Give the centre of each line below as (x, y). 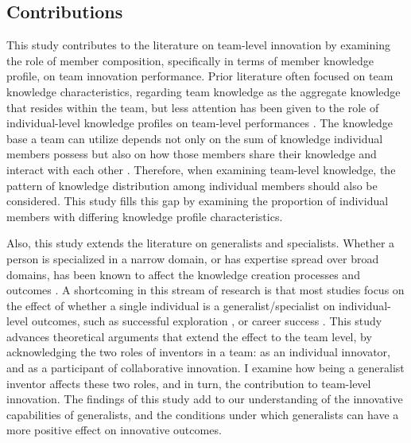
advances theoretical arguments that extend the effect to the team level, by (189, 336)
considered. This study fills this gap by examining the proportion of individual (198, 201)
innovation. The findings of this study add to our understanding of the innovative (205, 399)
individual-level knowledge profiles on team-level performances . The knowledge (200, 123)
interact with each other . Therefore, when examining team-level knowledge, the (201, 169)
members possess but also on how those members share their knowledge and (192, 154)
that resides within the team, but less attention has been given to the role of (193, 107)
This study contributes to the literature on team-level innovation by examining (198, 45)
